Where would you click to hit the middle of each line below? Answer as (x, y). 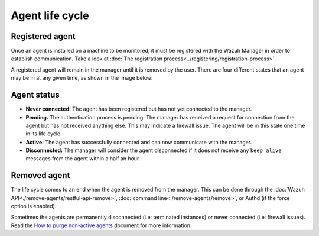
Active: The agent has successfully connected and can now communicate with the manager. (139, 142)
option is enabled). (34, 206)
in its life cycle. (44, 134)
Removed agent (40, 175)
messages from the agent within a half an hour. (83, 159)
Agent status (35, 95)
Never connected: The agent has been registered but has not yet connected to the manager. (139, 109)
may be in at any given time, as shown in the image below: (82, 78)
